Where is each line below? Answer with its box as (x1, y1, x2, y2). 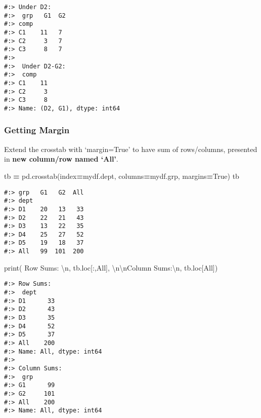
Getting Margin (4, 124, 70, 136)
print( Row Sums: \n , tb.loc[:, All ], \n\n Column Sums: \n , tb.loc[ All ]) (4, 262, 218, 273)
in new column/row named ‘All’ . (4, 154, 118, 164)
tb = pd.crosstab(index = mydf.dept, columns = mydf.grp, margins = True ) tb (4, 170, 239, 181)
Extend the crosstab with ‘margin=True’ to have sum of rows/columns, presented (4, 143, 257, 154)
